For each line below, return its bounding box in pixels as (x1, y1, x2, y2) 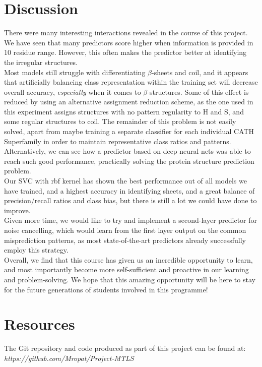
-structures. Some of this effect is (147, 86, 249, 97)
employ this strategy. (4, 244, 69, 255)
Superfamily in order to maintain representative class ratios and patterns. (4, 136, 231, 146)
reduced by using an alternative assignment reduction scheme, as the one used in (4, 96, 253, 107)
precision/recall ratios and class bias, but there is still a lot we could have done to (4, 195, 257, 206)
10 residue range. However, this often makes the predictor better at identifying (4, 47, 247, 57)
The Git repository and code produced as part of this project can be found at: (4, 343, 246, 353)
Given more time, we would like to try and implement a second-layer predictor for (4, 215, 257, 225)
